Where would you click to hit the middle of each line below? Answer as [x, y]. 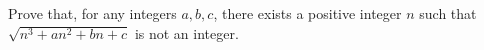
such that [448, 13]
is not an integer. [186, 32]
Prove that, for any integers [92, 13]
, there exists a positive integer [307, 13]
